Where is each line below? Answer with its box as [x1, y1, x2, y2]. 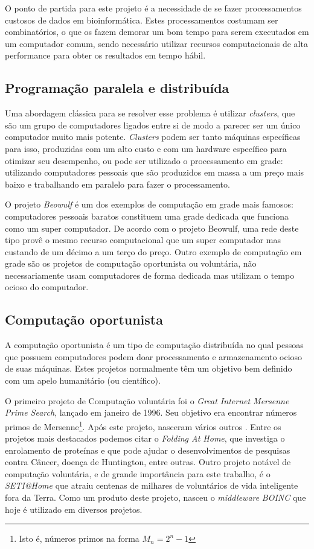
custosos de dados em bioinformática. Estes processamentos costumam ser [5, 13, 278, 26]
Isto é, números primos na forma [19, 532, 139, 545]
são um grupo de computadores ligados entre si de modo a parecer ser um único [5, 118, 301, 131]
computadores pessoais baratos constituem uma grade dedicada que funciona [5, 209, 289, 222]
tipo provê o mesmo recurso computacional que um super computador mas [5, 233, 281, 246]
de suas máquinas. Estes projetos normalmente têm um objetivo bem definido [5, 362, 292, 375]
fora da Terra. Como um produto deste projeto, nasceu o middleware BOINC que [5, 491, 306, 504]
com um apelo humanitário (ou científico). [5, 374, 161, 387]
